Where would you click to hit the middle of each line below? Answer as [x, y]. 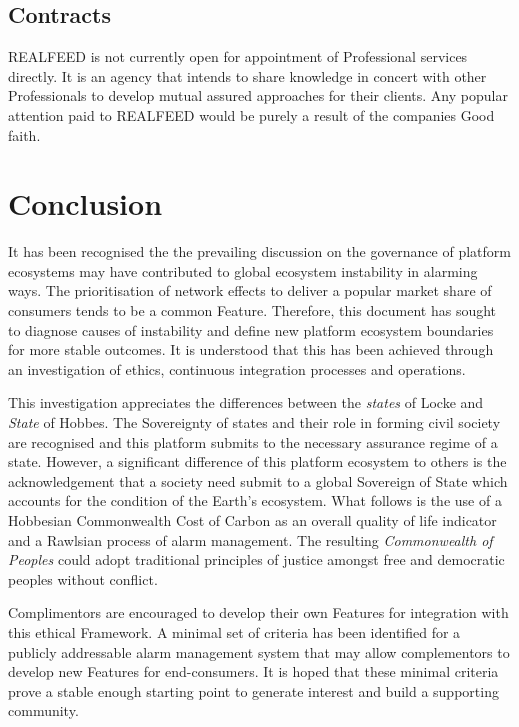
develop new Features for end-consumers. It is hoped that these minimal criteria [253, 671]
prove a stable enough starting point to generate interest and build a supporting [253, 690]
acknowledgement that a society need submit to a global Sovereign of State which [258, 480]
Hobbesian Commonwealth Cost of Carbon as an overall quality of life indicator [252, 520]
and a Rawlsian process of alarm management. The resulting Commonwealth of [250, 539]
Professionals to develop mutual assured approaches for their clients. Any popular [258, 95]
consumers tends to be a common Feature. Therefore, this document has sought [252, 310]
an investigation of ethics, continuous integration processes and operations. [237, 368]
